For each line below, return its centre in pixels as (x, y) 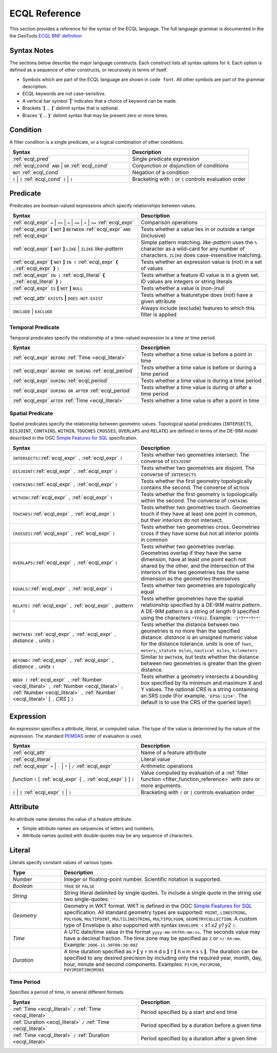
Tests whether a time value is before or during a (199, 367)
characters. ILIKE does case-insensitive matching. (201, 255)
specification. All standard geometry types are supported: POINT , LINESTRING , (155, 912)
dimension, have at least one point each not (193, 559)
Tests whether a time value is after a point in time (200, 400)
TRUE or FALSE (79, 886)
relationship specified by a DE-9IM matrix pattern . (201, 605)
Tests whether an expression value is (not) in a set (202, 262)
